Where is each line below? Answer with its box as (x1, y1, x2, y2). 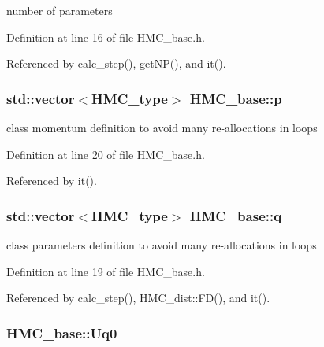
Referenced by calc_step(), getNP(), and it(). (6, 55, 226, 72)
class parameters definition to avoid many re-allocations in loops (6, 237, 317, 253)
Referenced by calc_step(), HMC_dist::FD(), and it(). (6, 290, 270, 306)
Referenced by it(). (6, 172, 97, 189)
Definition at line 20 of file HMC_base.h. (6, 146, 205, 162)
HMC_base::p (189, 88, 282, 108)
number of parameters (6, 2, 113, 18)
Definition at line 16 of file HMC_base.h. (6, 28, 205, 45)
